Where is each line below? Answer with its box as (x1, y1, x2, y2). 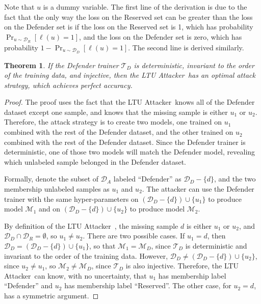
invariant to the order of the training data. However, (4, 250, 168, 261)
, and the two (214, 173, 256, 184)
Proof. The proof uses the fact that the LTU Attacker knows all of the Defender (4, 97, 255, 107)
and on (39, 203, 61, 214)
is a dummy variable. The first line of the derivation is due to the (43, 2, 247, 12)
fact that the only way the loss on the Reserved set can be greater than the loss (4, 11, 253, 22)
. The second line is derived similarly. (128, 42, 244, 52)
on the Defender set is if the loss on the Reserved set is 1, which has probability (4, 21, 253, 32)
